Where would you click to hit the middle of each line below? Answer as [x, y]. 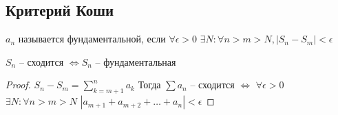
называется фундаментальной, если [92, 39]
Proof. [18, 85]
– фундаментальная [136, 61]
